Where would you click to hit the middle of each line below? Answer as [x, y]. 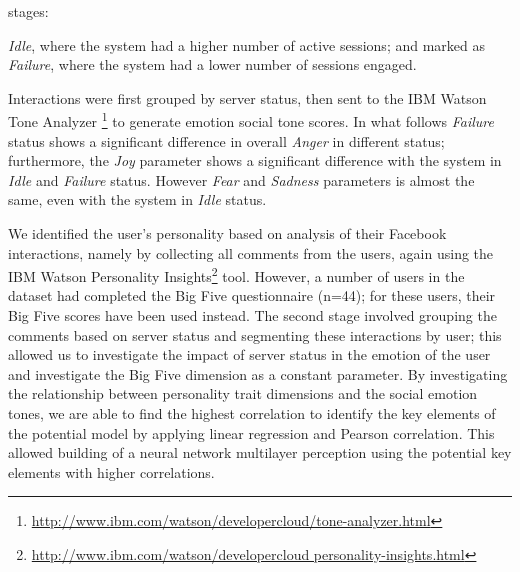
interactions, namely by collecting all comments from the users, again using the [251, 252]
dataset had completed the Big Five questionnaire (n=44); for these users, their [252, 295]
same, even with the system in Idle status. [137, 199]
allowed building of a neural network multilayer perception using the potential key [260, 452]
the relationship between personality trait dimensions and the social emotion [243, 393]
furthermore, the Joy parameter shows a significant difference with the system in [255, 160]
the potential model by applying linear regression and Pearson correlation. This [251, 432]
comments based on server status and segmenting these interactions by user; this [255, 334]
